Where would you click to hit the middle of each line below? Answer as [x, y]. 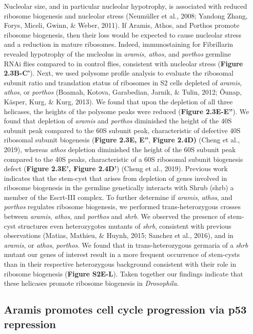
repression [30, 324]
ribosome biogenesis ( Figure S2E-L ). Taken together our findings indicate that [124, 273]
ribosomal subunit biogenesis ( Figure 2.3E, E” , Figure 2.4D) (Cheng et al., [122, 140]
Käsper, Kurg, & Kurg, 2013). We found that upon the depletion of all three [118, 101]
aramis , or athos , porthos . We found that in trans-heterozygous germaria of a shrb [126, 245]
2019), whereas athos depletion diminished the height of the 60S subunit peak [120, 149]
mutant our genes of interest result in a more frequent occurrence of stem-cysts [122, 254]
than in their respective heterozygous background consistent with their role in [120, 264]
